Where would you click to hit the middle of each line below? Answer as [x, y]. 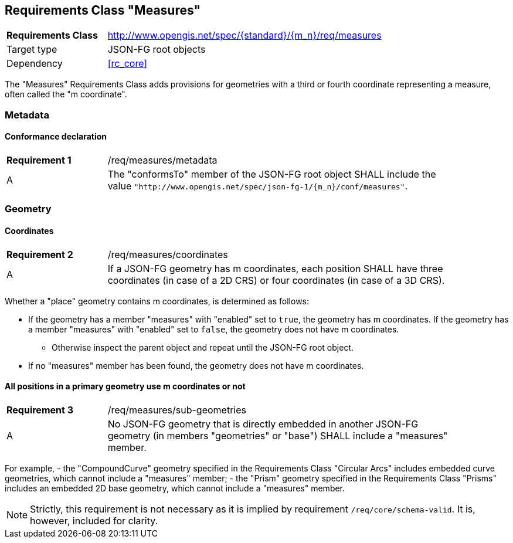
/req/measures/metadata [162, 160]
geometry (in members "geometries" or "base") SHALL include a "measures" [278, 435]
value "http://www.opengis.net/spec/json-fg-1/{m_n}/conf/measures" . [258, 186]
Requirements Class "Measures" [103, 10]
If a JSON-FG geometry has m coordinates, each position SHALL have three [275, 268]
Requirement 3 [40, 410]
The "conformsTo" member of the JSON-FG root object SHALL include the [272, 174]
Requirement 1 [39, 160]
